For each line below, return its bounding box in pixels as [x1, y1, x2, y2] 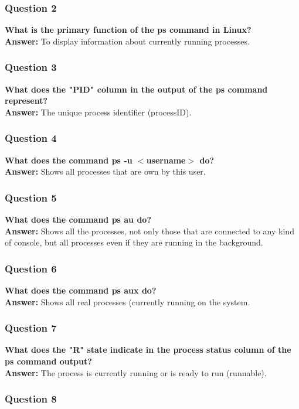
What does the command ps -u [5, 154, 132, 166]
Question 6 [5, 261, 57, 275]
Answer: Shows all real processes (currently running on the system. [5, 295, 250, 308]
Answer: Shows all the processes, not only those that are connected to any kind [5, 224, 294, 237]
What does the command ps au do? [5, 213, 152, 226]
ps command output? [5, 355, 92, 367]
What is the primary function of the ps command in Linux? [5, 23, 252, 36]
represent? [5, 94, 48, 107]
